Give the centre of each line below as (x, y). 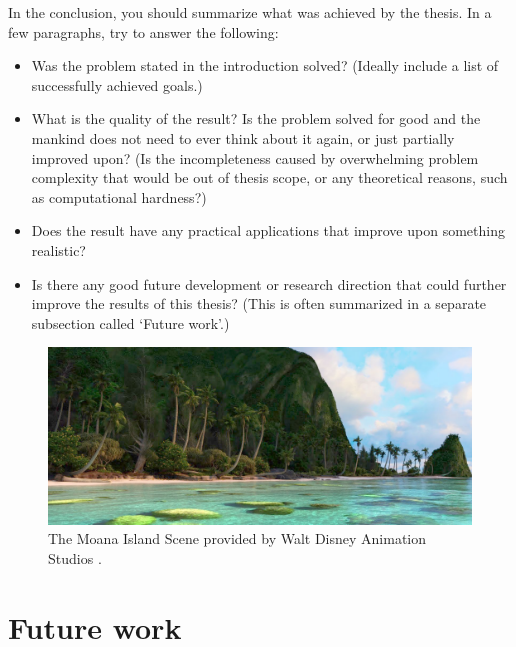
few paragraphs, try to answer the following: (143, 31)
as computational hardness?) (119, 196)
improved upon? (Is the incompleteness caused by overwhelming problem (255, 157)
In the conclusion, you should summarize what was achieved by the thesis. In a (250, 12)
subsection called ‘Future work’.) (130, 322)
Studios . (75, 557)
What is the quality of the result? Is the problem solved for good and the (256, 118)
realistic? (58, 249)
